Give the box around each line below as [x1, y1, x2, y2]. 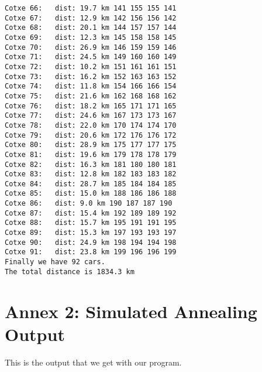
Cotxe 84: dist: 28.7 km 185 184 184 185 [5, 179, 177, 188]
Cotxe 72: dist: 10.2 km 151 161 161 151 [5, 62, 177, 71]
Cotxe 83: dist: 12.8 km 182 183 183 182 [5, 170, 177, 179]
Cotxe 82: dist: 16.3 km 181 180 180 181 [5, 160, 177, 169]
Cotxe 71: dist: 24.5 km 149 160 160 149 [5, 53, 177, 62]
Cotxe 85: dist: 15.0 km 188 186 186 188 [5, 189, 177, 198]
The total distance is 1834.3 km [5, 267, 135, 276]
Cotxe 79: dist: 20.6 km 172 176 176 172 [5, 131, 177, 139]
